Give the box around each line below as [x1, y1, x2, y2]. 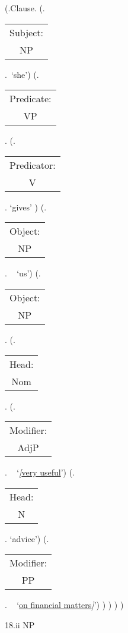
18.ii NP [5, 618, 35, 631]
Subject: [9, 25, 43, 39]
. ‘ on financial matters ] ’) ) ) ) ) [5, 599, 124, 611]
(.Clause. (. [5, 2, 45, 14]
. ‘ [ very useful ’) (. [5, 466, 75, 478]
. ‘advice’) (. [5, 532, 49, 544]
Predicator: [9, 158, 56, 172]
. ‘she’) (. [5, 68, 39, 80]
